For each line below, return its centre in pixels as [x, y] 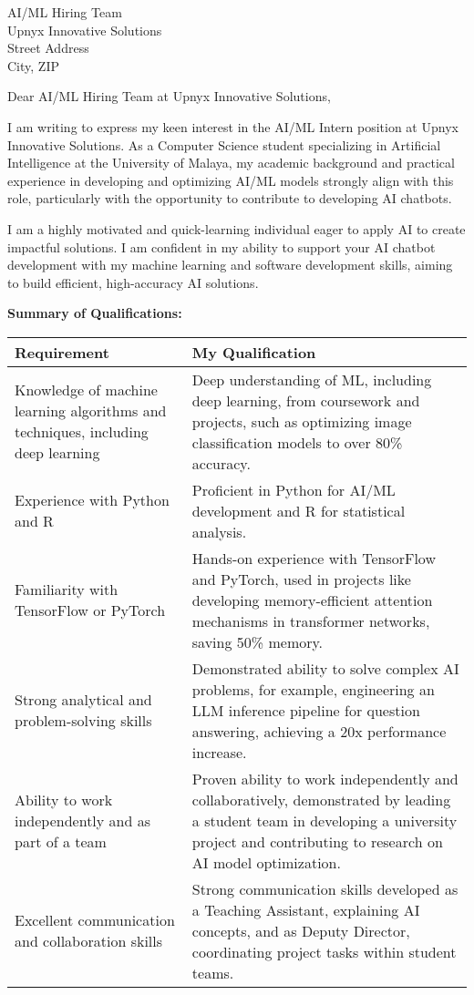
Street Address [48, 48]
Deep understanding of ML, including [312, 379]
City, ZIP [33, 65]
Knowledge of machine [86, 390]
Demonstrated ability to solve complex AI [325, 668]
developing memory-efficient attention [312, 600]
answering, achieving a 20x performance [319, 731]
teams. [213, 972]
